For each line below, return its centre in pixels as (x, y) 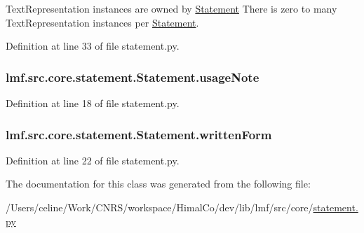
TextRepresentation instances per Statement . (102, 22)
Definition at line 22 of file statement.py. (93, 160)
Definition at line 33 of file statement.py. (93, 46)
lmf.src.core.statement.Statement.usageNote (133, 77)
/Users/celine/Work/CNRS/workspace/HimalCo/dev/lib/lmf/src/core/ (160, 207)
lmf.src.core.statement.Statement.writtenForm (139, 134)
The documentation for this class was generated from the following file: (158, 184)
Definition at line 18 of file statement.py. (93, 103)
